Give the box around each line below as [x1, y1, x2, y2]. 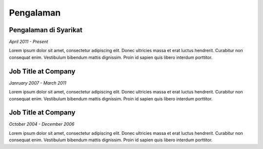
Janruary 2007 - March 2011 [9, 80, 67, 86]
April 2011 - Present [9, 39, 48, 45]
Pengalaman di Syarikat [9, 26, 83, 34]
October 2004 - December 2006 [9, 121, 75, 127]
